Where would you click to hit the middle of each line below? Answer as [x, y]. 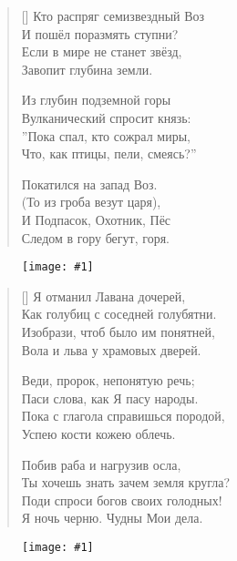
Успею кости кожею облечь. [98, 433]
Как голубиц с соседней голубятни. [119, 314]
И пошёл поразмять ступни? [100, 33]
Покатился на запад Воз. [89, 184]
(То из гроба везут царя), [91, 202]
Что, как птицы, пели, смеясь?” [109, 153]
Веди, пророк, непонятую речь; [108, 380]
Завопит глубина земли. [87, 69]
